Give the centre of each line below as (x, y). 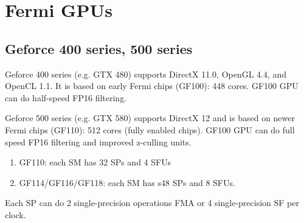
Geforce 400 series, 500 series (99, 48)
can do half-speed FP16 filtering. (66, 97)
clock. (16, 214)
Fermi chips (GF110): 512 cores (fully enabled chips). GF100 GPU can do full (150, 129)
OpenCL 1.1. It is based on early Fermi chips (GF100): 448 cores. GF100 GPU (152, 86)
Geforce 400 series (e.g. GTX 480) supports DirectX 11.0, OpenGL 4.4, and (146, 74)
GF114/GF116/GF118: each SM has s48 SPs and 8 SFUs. (127, 182)
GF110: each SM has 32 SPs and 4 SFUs (95, 162)
